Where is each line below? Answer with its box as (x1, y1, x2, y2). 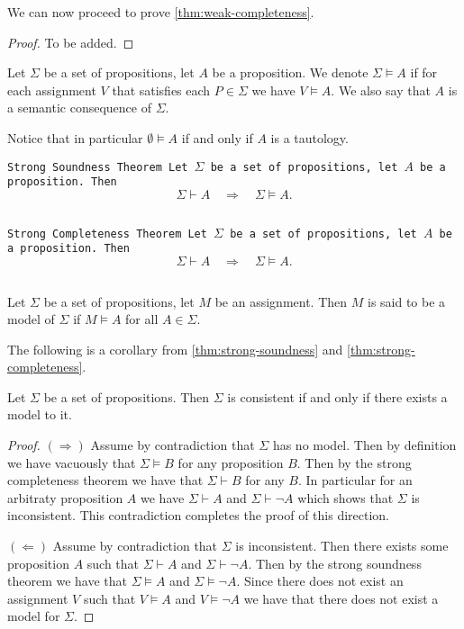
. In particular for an (297, 471, 413, 490)
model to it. (7, 405, 72, 424)
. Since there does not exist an (236, 571, 404, 590)
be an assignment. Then (214, 292, 348, 310)
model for (7, 607, 60, 625)
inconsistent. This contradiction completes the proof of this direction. (7, 506, 390, 525)
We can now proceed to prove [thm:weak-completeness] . (7, 3, 314, 21)
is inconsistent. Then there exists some (235, 536, 449, 555)
